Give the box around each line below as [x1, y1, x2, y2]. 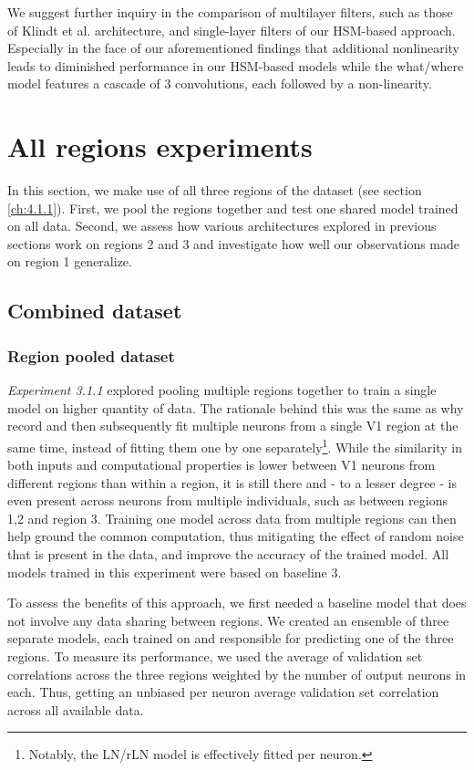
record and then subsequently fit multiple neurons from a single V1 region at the [7, 416, 459, 435]
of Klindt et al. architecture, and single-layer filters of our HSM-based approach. [7, 20, 456, 39]
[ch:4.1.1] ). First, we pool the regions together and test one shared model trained [7, 198, 459, 217]
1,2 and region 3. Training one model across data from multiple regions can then [7, 508, 457, 527]
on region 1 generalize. [7, 252, 132, 271]
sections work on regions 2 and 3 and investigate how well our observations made [7, 234, 460, 253]
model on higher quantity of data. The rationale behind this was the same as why [7, 398, 464, 417]
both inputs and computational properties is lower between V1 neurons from [7, 455, 436, 474]
